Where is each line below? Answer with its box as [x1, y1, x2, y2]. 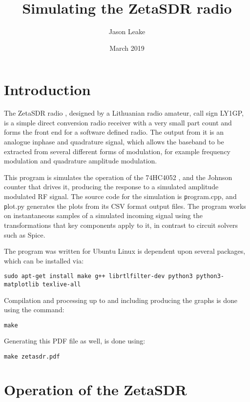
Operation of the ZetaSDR [4, 379, 187, 399]
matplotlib [4, 281, 39, 288]
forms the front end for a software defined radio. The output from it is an [4, 127, 224, 137]
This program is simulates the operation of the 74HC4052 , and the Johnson [4, 172, 232, 182]
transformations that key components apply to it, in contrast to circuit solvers [4, 220, 238, 230]
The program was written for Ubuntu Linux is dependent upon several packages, [4, 246, 246, 256]
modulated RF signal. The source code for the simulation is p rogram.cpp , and [4, 191, 237, 201]
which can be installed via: [4, 255, 84, 265]
